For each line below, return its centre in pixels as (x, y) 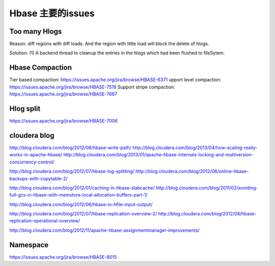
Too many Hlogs (36, 31)
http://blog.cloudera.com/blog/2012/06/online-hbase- (192, 172)
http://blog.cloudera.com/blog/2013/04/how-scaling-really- (195, 148)
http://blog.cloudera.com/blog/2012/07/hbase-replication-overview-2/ (83, 214)
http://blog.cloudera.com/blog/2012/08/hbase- (207, 214)
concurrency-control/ (32, 162)
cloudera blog (32, 135)
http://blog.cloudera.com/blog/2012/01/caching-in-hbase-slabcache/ (82, 188)
